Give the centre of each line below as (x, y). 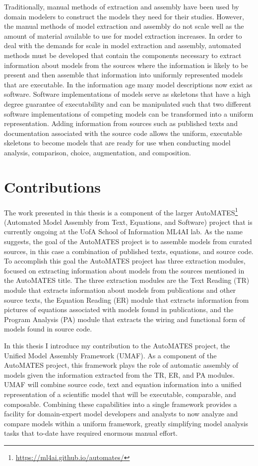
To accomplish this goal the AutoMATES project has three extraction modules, (125, 261)
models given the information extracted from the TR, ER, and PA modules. (120, 374)
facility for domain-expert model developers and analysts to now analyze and (121, 414)
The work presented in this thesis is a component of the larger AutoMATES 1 (121, 211)
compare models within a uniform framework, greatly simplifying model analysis (126, 423)
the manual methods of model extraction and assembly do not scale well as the (124, 26)
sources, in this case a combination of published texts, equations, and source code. (129, 251)
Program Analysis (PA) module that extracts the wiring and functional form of (125, 319)
